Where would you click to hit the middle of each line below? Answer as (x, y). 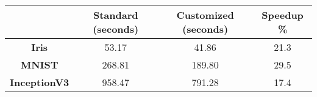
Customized (205, 15)
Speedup (283, 15)
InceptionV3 (40, 82)
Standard (116, 15)
